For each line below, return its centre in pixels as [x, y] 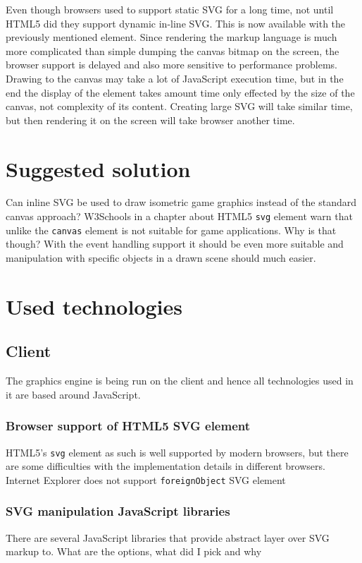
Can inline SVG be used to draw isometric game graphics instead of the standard [181, 202]
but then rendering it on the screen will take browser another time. [150, 120]
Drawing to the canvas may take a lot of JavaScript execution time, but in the [175, 78]
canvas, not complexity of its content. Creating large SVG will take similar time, [179, 106]
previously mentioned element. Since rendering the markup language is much [171, 37]
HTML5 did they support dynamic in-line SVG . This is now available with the [176, 23]
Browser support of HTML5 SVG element [128, 426]
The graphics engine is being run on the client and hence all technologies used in [180, 381]
